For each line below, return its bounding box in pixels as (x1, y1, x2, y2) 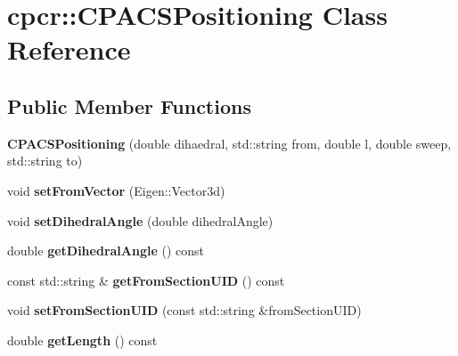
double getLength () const (7, 330, 158, 349)
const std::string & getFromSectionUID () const (7, 271, 285, 289)
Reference (7, 31, 131, 68)
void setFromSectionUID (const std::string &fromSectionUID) (7, 301, 362, 320)
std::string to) (7, 151, 83, 170)
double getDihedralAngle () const (7, 241, 205, 260)
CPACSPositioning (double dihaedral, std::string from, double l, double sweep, (7, 133, 452, 152)
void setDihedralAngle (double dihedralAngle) (7, 211, 274, 230)
